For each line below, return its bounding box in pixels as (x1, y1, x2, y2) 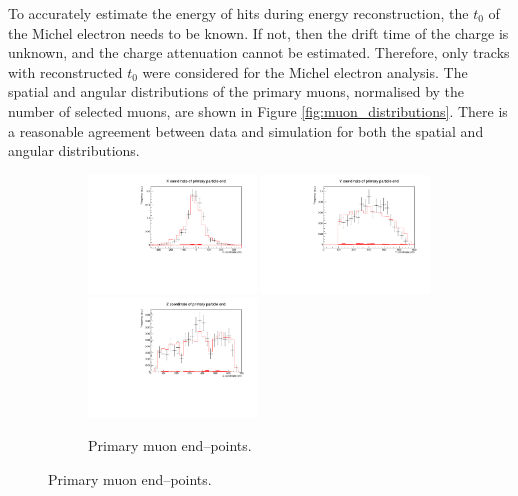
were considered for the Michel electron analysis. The (142, 61, 468, 82)
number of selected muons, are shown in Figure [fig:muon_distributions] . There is (8, 100, 508, 121)
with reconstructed (8, 61, 123, 82)
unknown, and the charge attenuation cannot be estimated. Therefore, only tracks (8, 42, 510, 63)
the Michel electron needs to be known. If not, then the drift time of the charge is (8, 22, 509, 43)
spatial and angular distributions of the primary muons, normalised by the (8, 81, 465, 102)
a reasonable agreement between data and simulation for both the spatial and (8, 120, 484, 141)
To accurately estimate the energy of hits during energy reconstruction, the (8, 3, 469, 23)
